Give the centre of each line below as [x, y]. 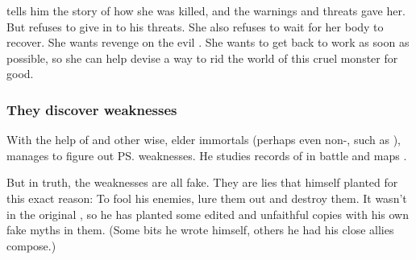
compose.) [31, 245]
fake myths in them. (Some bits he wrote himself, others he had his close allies [200, 230]
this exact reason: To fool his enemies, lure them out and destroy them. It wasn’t [207, 198]
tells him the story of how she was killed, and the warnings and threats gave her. [206, 10]
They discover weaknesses [92, 109]
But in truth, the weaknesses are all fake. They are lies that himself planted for [202, 182]
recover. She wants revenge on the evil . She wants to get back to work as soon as [208, 42]
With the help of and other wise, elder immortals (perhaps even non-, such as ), [204, 140]
